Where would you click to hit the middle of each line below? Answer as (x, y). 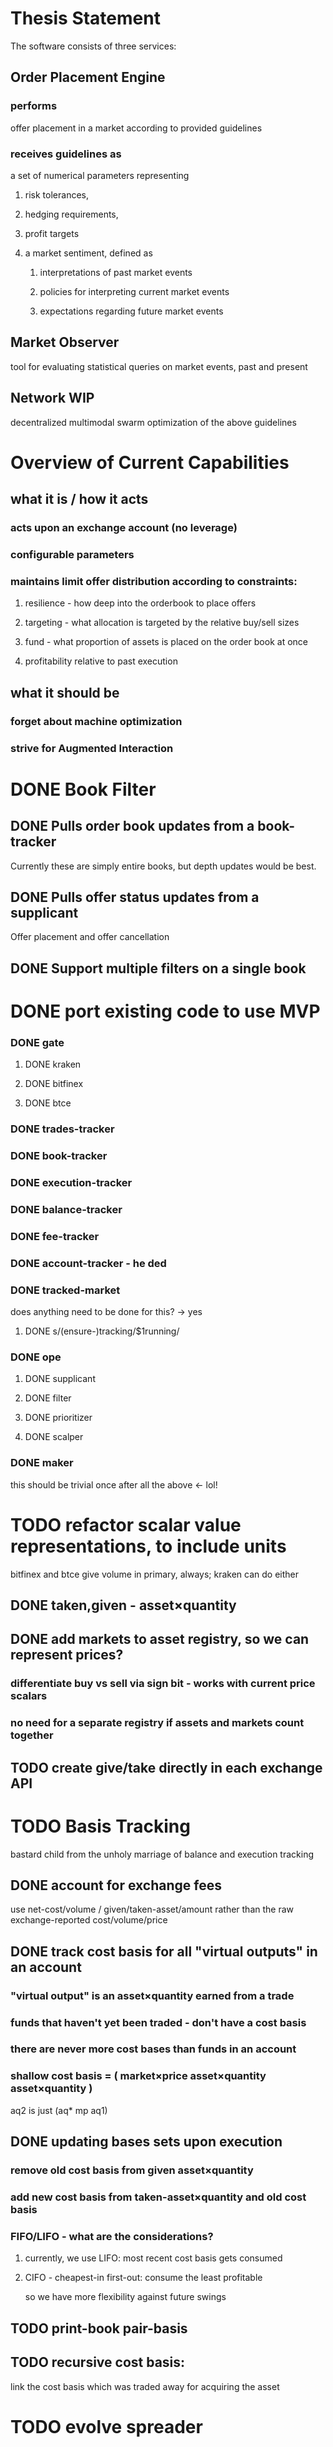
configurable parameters (72, 554)
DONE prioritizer (58, 1418)
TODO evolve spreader (106, 2426)
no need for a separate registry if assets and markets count (157, 1723)
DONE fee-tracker (55, 1236)
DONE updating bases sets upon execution (146, 2142)
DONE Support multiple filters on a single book (158, 968)
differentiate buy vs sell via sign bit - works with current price (163, 1684)
